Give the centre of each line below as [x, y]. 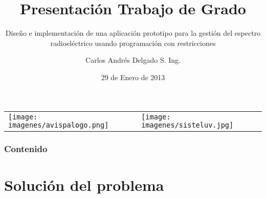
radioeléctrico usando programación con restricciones [133, 43]
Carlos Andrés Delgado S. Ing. [133, 60]
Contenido [26, 149]
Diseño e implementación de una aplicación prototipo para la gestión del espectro [133, 33]
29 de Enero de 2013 [133, 77]
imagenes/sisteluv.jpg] [187, 125]
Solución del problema [84, 184]
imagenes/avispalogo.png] [59, 125]
